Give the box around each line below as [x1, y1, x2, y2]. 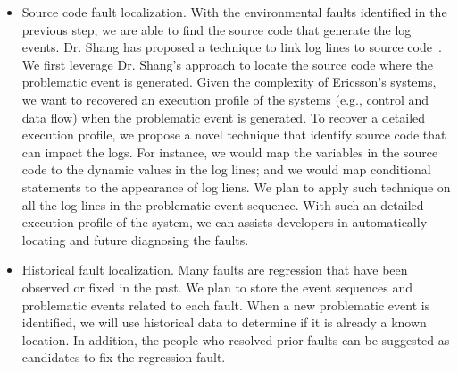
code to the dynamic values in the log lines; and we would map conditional [21, 160, 431, 179]
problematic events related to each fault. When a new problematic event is [21, 295, 430, 314]
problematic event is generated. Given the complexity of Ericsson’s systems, [21, 72, 437, 91]
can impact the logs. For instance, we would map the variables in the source [21, 142, 438, 161]
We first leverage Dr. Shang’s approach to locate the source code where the [21, 55, 434, 73]
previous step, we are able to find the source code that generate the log [21, 20, 412, 38]
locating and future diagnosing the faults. [21, 230, 249, 249]
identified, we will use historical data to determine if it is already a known [21, 313, 427, 332]
